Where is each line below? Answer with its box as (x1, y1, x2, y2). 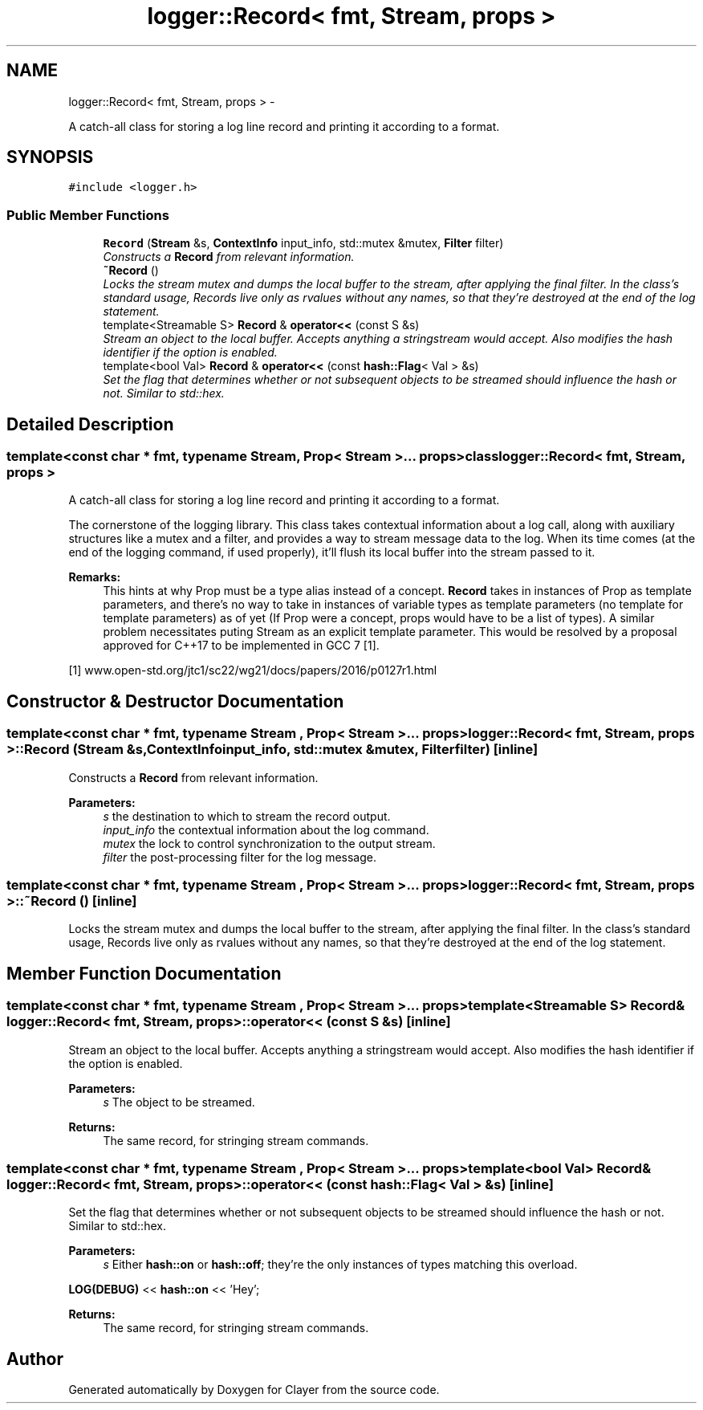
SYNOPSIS (6, 147, 94, 168)
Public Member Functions (6, 206, 169, 223)
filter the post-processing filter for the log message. (103, 850, 377, 864)
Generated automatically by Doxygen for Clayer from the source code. (68, 1383, 440, 1397)
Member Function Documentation (6, 963, 282, 984)
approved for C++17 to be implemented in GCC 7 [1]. (103, 638, 380, 653)
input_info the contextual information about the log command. (103, 822, 429, 837)
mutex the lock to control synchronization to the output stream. (103, 836, 436, 850)
